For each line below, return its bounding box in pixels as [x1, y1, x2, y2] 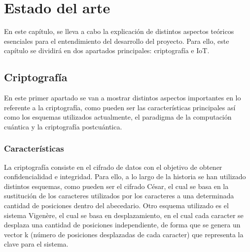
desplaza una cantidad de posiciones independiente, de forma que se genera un [4, 220, 241, 230]
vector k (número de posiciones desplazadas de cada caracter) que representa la [4, 229, 244, 239]
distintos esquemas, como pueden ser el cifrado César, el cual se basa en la [4, 181, 229, 191]
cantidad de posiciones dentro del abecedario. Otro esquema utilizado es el [4, 200, 229, 211]
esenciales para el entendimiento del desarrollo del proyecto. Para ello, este [4, 35, 229, 46]
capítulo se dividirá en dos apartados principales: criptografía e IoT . [4, 45, 210, 56]
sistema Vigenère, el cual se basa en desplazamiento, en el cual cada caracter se [4, 210, 244, 220]
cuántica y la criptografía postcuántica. [4, 121, 122, 131]
